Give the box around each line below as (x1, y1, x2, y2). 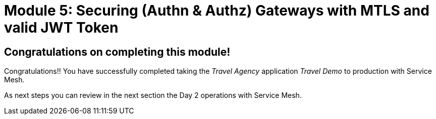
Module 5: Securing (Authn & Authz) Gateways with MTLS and (4, 2, 429, 19)
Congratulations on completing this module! (4, 45, 231, 58)
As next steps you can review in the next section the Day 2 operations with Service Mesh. (4, 91, 302, 100)
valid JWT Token (4, 19, 119, 36)
